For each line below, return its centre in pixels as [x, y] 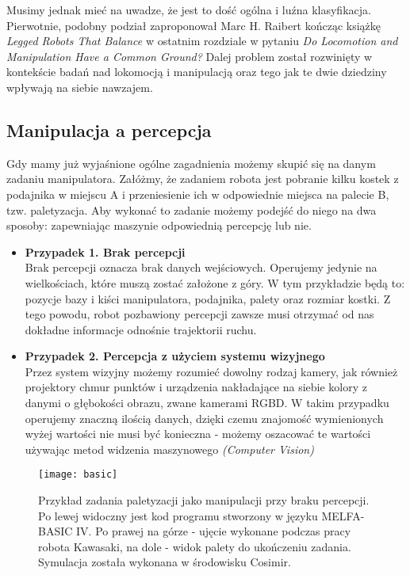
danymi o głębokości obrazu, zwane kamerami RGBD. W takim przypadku [207, 403]
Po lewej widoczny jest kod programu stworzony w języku [178, 515]
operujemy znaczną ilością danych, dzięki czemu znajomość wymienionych [204, 418]
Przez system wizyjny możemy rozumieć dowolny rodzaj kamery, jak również [211, 371]
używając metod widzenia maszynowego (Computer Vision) [169, 449]
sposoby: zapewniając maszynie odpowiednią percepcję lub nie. [159, 225]
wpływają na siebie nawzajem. [80, 87]
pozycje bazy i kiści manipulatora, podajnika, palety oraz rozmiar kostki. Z [208, 298]
